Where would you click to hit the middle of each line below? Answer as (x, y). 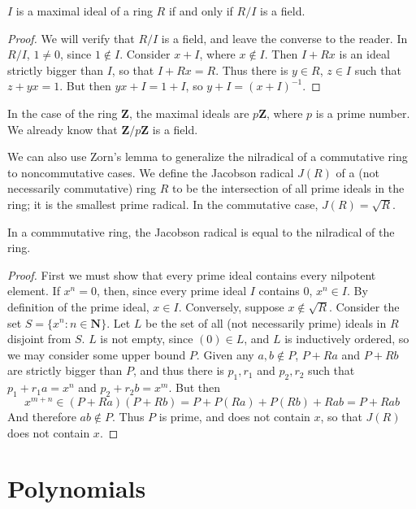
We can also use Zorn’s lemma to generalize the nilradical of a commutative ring (208, 157)
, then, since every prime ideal (171, 291)
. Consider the (364, 306)
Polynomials (77, 488)
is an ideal (364, 54)
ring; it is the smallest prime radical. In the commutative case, (163, 204)
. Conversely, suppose (231, 306)
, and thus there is (179, 370)
